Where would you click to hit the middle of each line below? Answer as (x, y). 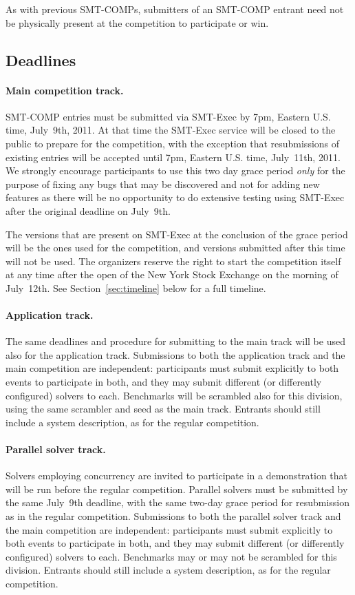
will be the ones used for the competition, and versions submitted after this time (175, 248)
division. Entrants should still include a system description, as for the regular (168, 570)
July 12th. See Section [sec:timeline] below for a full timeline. (136, 288)
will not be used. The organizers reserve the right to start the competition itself (173, 261)
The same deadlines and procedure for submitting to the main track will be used (175, 341)
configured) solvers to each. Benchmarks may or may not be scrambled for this (171, 556)
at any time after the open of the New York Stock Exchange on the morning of (172, 274)
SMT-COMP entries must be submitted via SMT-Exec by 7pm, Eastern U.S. (168, 116)
